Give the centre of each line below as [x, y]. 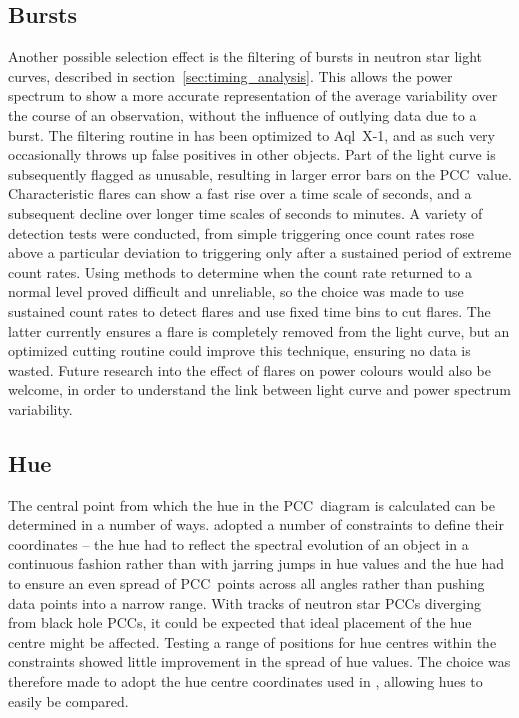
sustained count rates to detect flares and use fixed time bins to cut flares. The [249, 310]
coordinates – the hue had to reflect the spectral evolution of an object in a [238, 543]
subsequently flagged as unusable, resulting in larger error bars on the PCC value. [260, 173]
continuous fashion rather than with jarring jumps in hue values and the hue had [256, 563]
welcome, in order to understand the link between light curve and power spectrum [259, 389]
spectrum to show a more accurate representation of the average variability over [253, 95]
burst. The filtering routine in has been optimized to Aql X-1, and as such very [251, 134]
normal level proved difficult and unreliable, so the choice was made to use [236, 291]
